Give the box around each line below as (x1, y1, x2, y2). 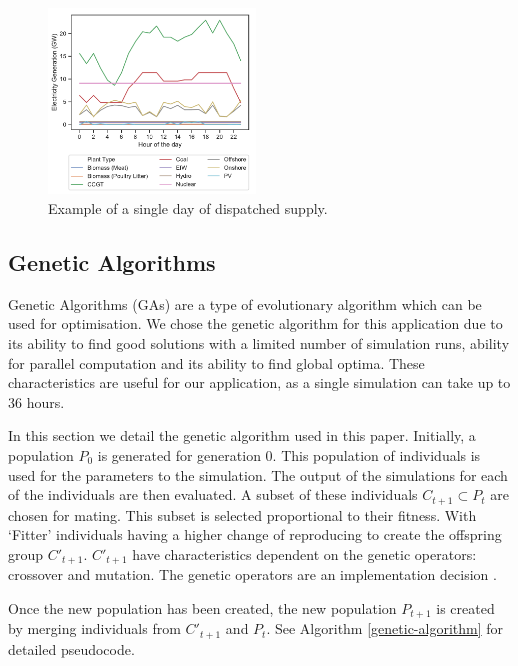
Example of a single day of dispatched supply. (48, 198, 328, 218)
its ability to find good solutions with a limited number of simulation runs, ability (8, 332, 510, 353)
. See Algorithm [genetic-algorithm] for (266, 618, 504, 639)
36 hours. (8, 391, 65, 412)
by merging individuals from (8, 618, 181, 639)
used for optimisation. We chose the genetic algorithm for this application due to (8, 313, 503, 334)
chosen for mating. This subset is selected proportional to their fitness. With (8, 504, 477, 525)
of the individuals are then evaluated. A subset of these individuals (8, 484, 418, 505)
